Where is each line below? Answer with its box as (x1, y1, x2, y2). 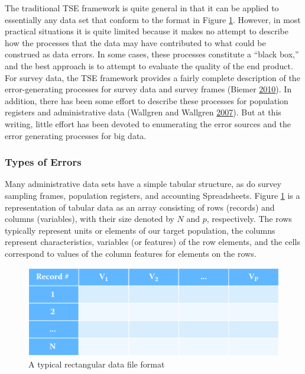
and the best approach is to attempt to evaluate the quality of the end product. (5, 59, 293, 72)
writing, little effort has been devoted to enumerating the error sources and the (5, 117, 291, 130)
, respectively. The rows (206, 212, 292, 225)
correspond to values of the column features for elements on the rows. (5, 247, 257, 259)
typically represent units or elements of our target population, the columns (5, 224, 275, 236)
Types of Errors (5, 154, 82, 169)
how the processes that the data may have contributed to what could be (5, 36, 266, 49)
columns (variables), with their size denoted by (5, 212, 174, 225)
